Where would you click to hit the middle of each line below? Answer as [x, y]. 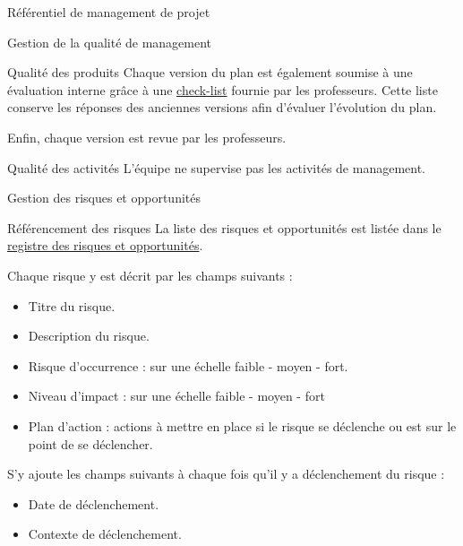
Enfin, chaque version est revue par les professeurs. [147, 137]
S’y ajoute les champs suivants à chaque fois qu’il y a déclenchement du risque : [226, 474]
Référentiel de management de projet [109, 12]
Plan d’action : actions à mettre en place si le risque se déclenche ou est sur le [242, 425]
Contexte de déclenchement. [105, 534]
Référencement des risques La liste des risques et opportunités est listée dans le [224, 227]
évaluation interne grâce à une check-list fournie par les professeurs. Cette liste [223, 89]
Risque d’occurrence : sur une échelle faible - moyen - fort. [188, 365]
